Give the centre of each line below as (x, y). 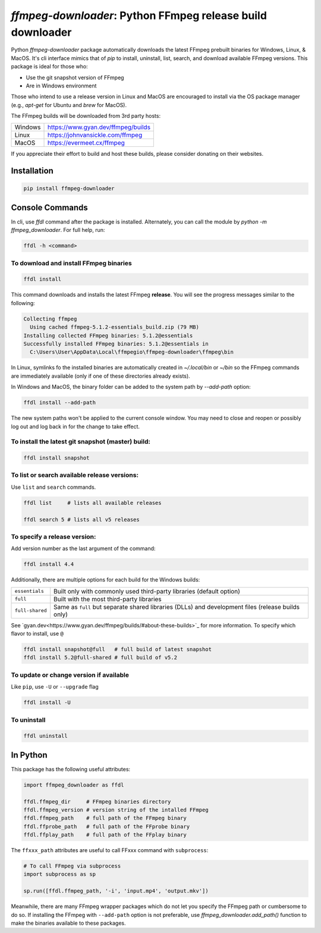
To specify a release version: (53, 536)
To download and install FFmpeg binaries (71, 263)
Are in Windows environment (61, 86)
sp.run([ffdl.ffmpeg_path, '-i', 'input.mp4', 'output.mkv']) (116, 891)
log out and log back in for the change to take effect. (75, 426)
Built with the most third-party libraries (108, 599)
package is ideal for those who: (50, 67)
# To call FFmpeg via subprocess (72, 866)
